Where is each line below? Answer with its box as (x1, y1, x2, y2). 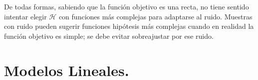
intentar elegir (4, 11, 47, 21)
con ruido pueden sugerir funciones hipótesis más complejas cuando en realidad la (4, 21, 254, 31)
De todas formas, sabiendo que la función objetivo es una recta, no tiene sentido (4, 1, 249, 11)
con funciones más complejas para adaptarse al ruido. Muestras (58, 11, 253, 21)
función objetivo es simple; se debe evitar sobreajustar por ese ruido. (4, 30, 214, 41)
